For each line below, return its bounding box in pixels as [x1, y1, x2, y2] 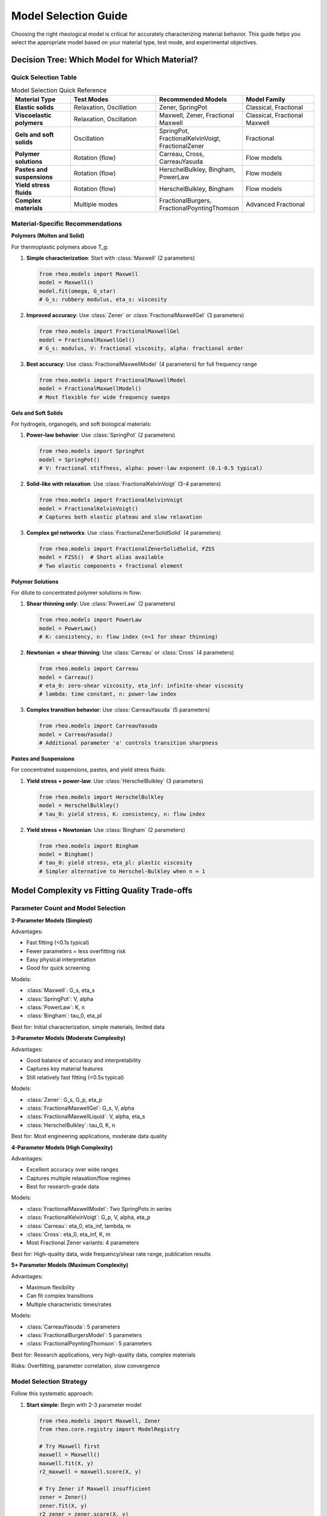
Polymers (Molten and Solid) [11, 232, 85, 240]
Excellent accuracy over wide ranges [26, 1166, 119, 1173]
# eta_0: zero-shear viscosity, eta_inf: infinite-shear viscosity [39, 682, 244, 689]
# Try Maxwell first [39, 1443, 100, 1449]
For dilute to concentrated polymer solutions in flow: [11, 589, 142, 597]
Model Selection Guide [11, 9, 128, 22]
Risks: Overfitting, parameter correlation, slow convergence [11, 1362, 160, 1370]
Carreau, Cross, [159, 150, 205, 158]
